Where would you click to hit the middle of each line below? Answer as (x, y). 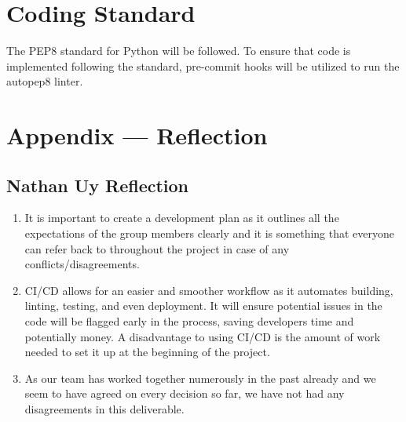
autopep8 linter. (45, 81)
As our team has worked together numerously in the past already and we (200, 378)
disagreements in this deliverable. (104, 409)
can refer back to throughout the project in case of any (157, 248)
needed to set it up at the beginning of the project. (147, 352)
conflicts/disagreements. (82, 264)
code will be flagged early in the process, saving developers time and (189, 321)
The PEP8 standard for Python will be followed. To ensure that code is (179, 51)
